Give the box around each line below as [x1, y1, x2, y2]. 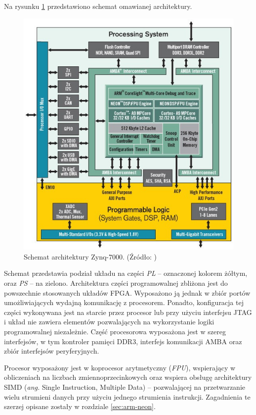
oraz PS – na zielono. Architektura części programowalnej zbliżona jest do [4, 278, 228, 288]
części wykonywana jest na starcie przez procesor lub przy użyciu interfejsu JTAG [4, 307, 252, 317]
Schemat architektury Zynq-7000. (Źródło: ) [24, 251, 157, 261]
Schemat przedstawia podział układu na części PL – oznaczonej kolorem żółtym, [4, 268, 248, 278]
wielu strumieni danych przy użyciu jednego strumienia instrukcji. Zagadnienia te [4, 391, 251, 402]
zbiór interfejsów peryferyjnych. [4, 346, 99, 356]
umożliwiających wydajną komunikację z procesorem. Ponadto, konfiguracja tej [4, 297, 244, 308]
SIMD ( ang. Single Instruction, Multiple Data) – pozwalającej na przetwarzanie [4, 382, 245, 392]
